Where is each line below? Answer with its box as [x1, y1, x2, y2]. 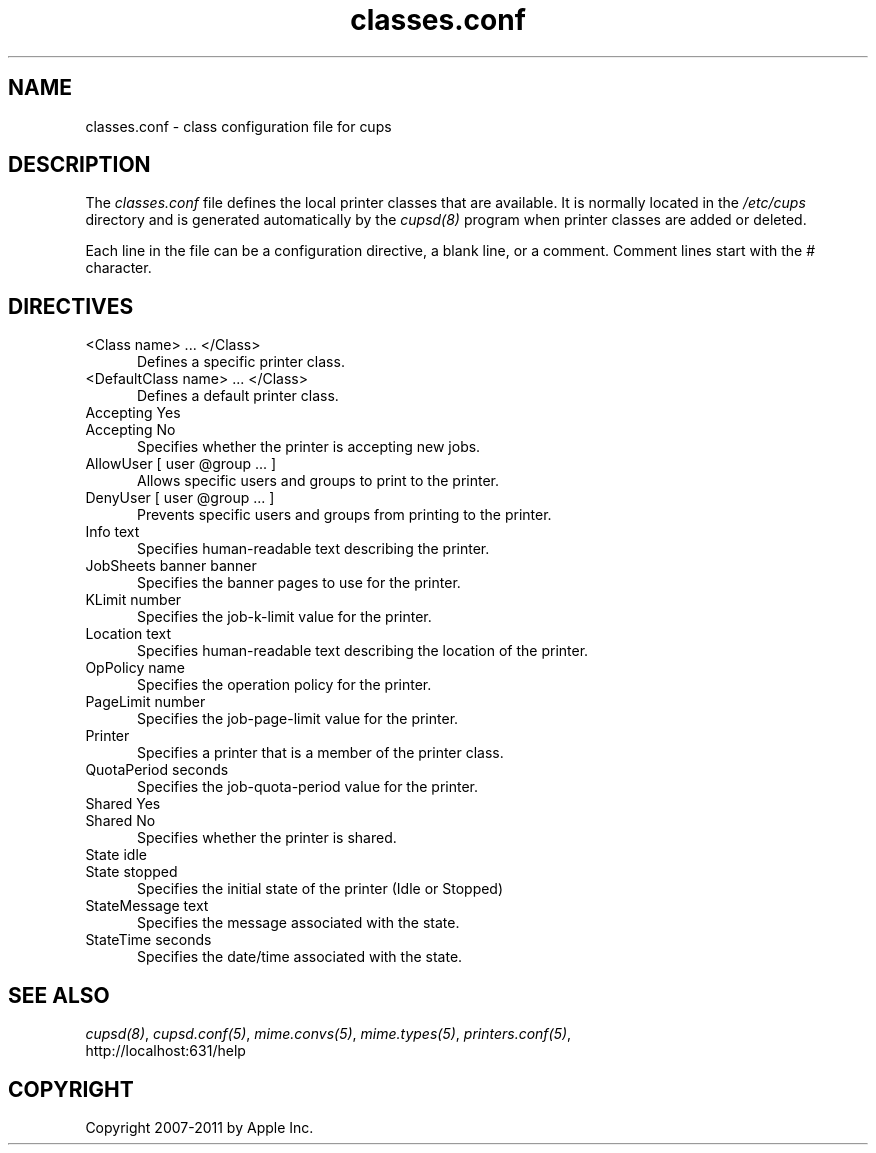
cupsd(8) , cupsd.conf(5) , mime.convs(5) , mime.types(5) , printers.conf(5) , [85, 1025, 572, 1043]
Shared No [85, 812, 156, 830]
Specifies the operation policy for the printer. [137, 676, 432, 694]
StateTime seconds [85, 931, 212, 949]
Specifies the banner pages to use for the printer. [137, 574, 461, 592]
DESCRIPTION [8, 152, 151, 178]
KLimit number [85, 591, 182, 609]
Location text [85, 625, 172, 643]
